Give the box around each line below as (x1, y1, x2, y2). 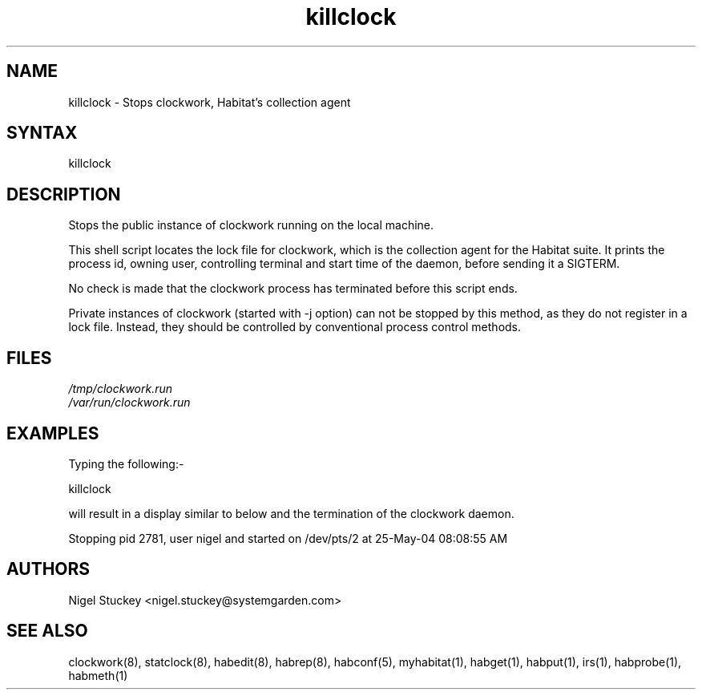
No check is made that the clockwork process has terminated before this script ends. (68, 281, 518, 296)
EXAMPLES (6, 423, 99, 443)
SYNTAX (6, 123, 78, 144)
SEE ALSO (6, 621, 88, 641)
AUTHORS (6, 559, 91, 580)
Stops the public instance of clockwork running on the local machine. (68, 218, 434, 233)
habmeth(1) (68, 668, 128, 682)
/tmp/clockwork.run (68, 382, 173, 396)
